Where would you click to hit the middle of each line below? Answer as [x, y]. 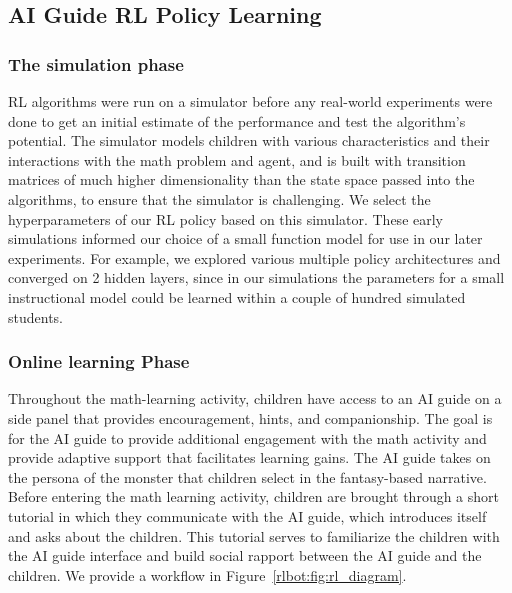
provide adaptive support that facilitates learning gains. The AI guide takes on [249, 457]
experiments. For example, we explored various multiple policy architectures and [254, 257]
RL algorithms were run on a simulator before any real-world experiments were [250, 101]
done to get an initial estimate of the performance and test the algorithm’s [237, 120]
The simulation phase [96, 63]
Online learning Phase [99, 361]
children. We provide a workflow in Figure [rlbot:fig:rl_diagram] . [207, 574]
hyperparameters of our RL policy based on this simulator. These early [226, 218]
